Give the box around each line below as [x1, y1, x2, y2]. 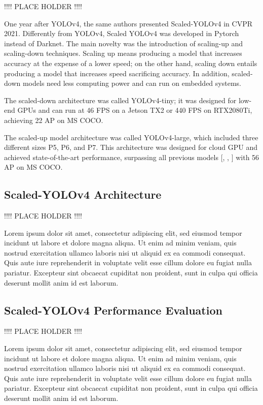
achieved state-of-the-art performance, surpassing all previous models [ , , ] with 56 [4, 151, 259, 162]
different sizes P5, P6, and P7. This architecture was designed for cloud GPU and [4, 142, 257, 152]
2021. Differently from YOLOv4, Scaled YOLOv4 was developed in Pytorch [4, 28, 239, 39]
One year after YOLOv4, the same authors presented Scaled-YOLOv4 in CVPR [4, 18, 252, 28]
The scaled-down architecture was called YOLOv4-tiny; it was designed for [4, 95, 237, 105]
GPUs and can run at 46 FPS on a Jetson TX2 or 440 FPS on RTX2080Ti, [17, 105, 252, 115]
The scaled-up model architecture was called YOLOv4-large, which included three [4, 132, 258, 142]
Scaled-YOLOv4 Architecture [4, 186, 162, 202]
